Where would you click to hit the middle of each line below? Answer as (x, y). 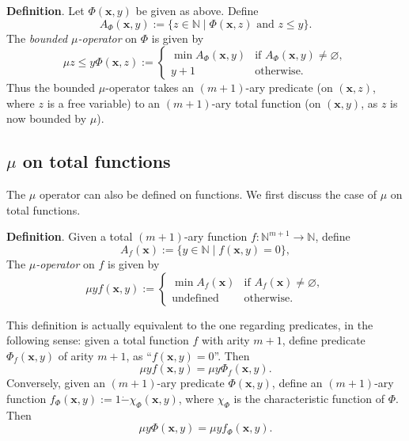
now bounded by (47, 118)
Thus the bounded (51, 87)
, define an (297, 383)
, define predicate (324, 340)
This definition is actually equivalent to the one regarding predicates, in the (190, 324)
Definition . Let (45, 10)
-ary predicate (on (289, 87)
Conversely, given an (56, 383)
